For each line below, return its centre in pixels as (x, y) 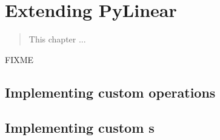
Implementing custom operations (110, 92)
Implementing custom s (80, 128)
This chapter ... (57, 39)
